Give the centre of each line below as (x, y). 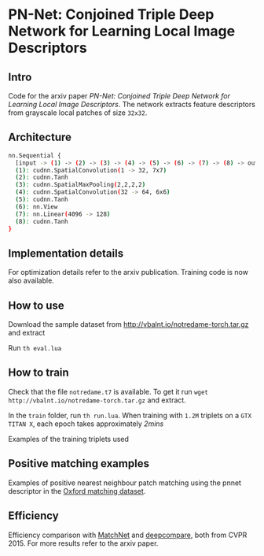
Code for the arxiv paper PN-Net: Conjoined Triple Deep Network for (119, 96)
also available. (31, 280)
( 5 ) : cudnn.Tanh (42, 200)
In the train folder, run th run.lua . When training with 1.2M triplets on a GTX (130, 415)
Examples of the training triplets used (69, 439)
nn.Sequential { (35, 155)
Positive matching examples (79, 463)
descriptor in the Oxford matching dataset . (77, 491)
